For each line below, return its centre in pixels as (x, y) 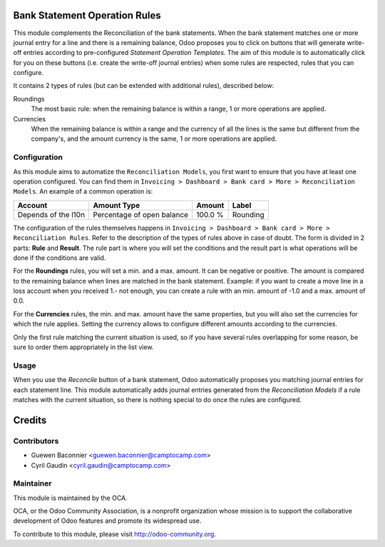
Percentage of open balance (141, 214)
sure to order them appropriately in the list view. (83, 347)
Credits (30, 420)
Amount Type (117, 205)
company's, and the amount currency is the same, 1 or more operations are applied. (154, 139)
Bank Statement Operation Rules (87, 15)
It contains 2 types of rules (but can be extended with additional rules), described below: (144, 86)
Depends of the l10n (51, 214)
